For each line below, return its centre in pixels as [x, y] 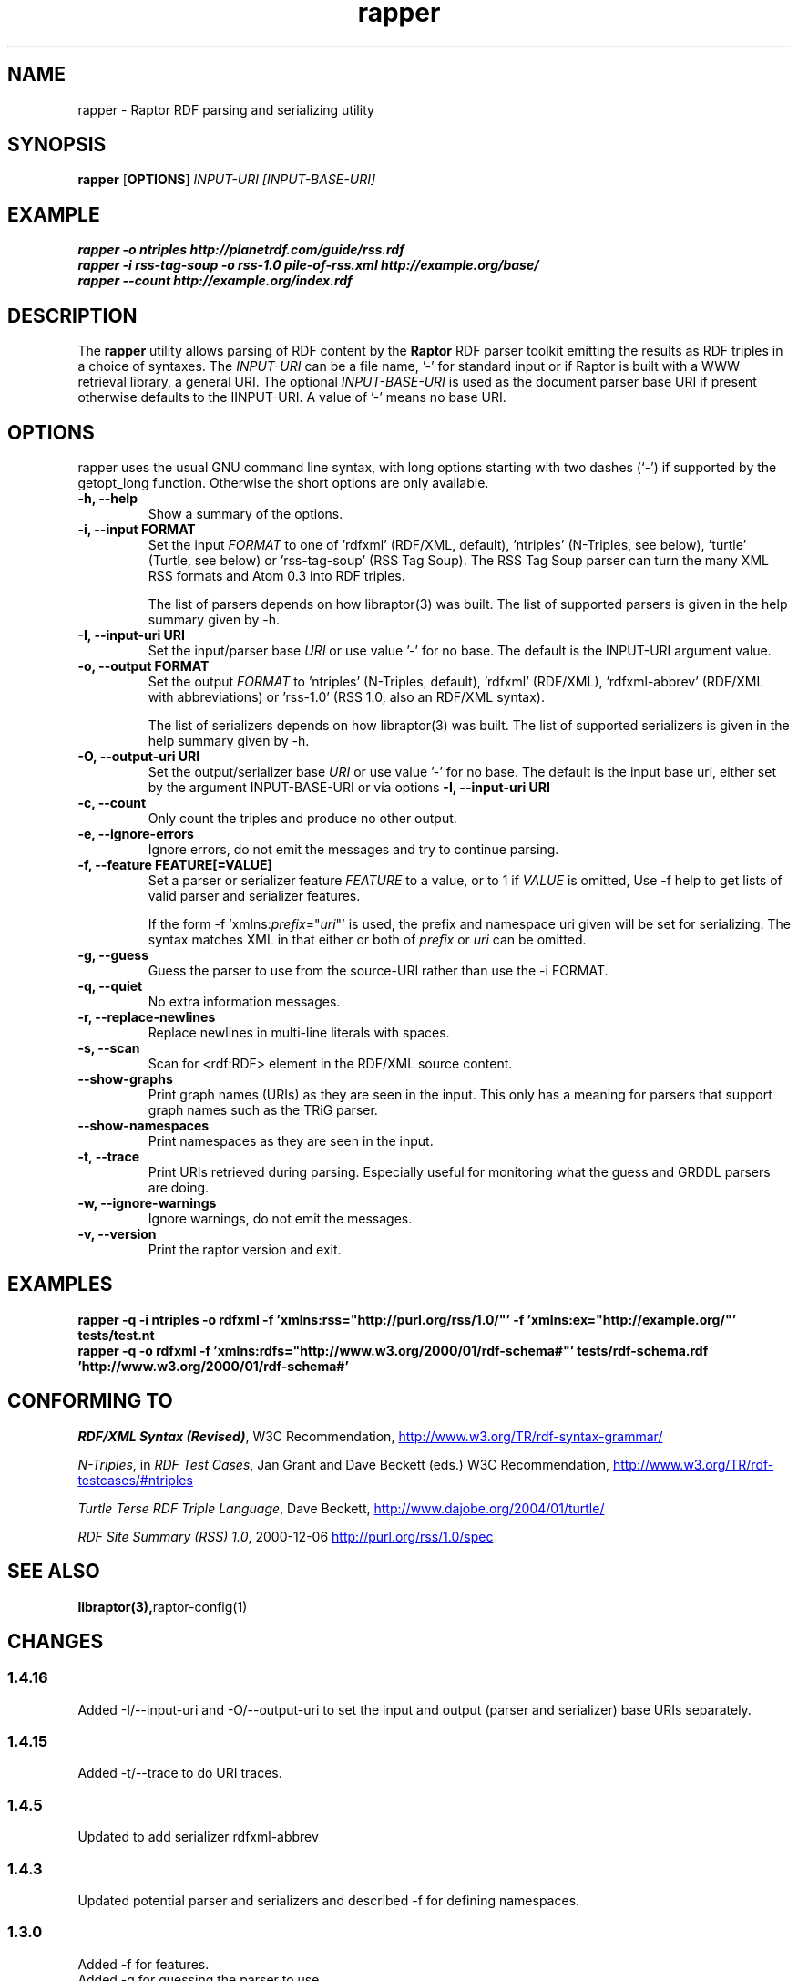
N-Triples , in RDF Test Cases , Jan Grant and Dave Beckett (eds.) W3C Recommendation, [343, 1464]
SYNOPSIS [57, 145]
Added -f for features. [143, 1964]
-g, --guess [113, 954]
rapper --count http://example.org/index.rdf [215, 281]
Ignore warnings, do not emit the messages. [280, 1218]
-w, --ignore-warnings [147, 1202]
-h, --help [107, 498]
